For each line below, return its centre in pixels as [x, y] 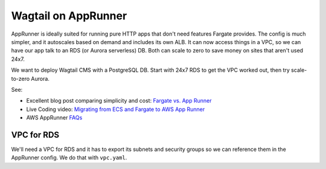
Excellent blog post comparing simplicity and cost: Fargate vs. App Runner [119, 101]
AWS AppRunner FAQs [54, 118]
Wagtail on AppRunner [69, 16]
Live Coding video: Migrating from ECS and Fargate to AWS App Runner [116, 109]
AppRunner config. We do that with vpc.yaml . [69, 158]
